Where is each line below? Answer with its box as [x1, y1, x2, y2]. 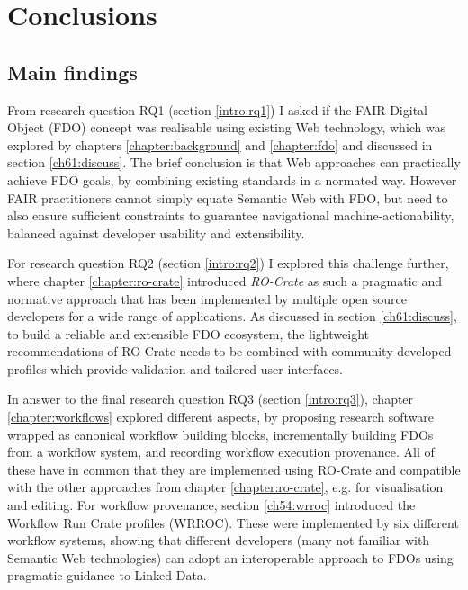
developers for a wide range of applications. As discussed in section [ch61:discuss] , [7, 307, 457, 326]
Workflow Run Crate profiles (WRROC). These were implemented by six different [7, 513, 459, 532]
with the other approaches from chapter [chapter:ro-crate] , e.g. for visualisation [7, 478, 444, 496]
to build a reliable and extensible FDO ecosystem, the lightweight [7, 324, 369, 343]
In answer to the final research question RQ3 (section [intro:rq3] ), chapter [7, 389, 414, 408]
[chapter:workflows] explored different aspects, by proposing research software [7, 407, 435, 426]
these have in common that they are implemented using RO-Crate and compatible [7, 460, 461, 478]
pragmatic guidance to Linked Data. [7, 566, 207, 585]
